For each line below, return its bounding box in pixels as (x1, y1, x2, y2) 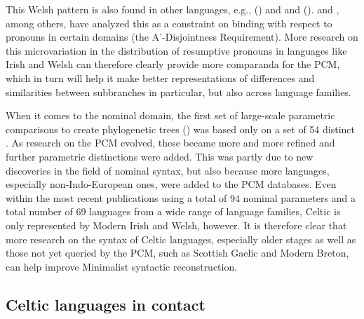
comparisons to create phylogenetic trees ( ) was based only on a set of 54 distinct (6, 121, 355, 136)
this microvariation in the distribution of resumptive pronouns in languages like (6, 43, 347, 57)
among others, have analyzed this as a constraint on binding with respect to (6, 15, 332, 30)
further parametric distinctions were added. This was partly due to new (6, 149, 314, 163)
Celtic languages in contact (6, 293, 205, 315)
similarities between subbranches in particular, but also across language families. (6, 84, 351, 99)
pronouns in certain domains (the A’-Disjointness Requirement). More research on (6, 29, 358, 44)
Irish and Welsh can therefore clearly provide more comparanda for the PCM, (6, 57, 340, 72)
